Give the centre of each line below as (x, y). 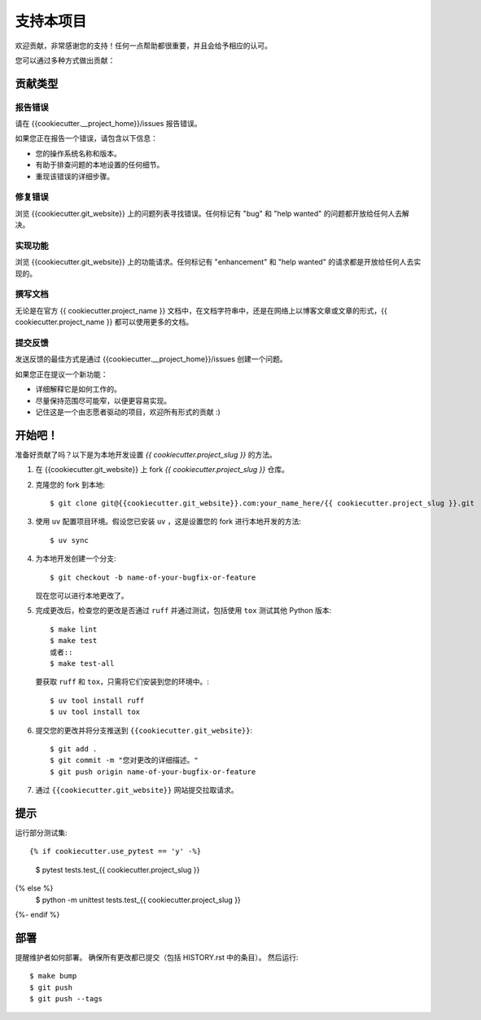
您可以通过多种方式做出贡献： (65, 60)
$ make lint (74, 629)
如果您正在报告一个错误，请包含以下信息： (86, 138)
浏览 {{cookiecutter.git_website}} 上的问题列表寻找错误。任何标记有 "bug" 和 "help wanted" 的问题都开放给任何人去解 (212, 213)
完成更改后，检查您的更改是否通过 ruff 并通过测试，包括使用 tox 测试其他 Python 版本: (184, 611)
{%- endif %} (37, 914)
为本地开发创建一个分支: (76, 558)
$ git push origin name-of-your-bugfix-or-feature (153, 772)
